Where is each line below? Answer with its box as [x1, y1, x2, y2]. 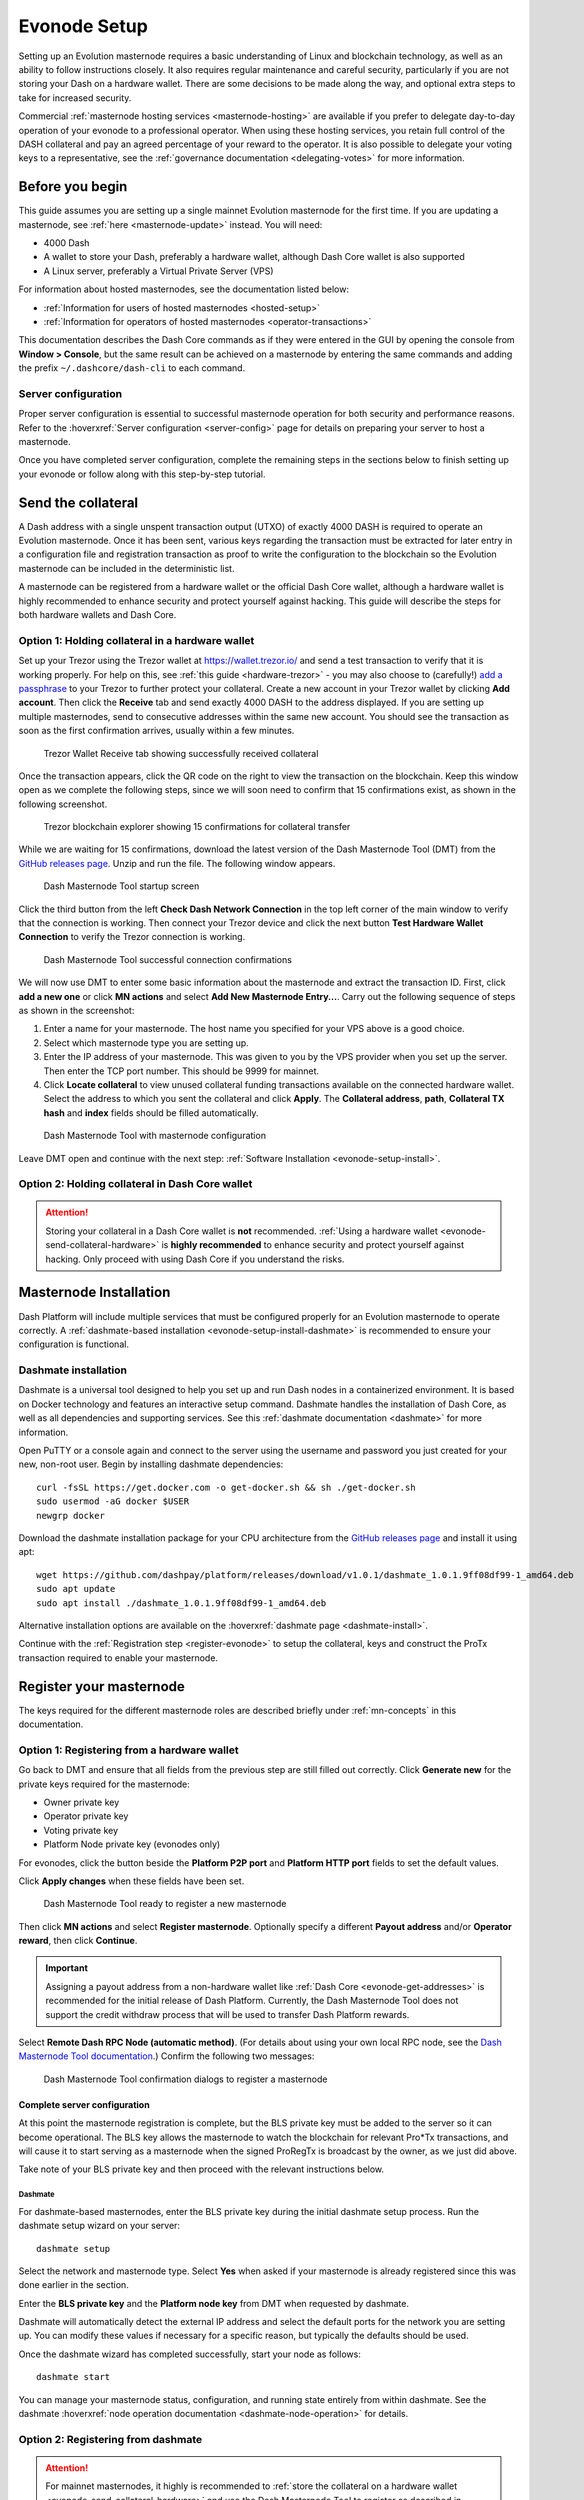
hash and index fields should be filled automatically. [43, 1106, 259, 1119]
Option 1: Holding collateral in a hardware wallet [18, 633, 255, 647]
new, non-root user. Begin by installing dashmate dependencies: [18, 1458, 284, 1470]
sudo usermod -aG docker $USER [36, 1496, 190, 1507]
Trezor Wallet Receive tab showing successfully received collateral [43, 747, 319, 759]
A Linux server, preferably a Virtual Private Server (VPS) [43, 265, 274, 277]
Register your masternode [18, 1678, 185, 1695]
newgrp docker [36, 1510, 105, 1521]
